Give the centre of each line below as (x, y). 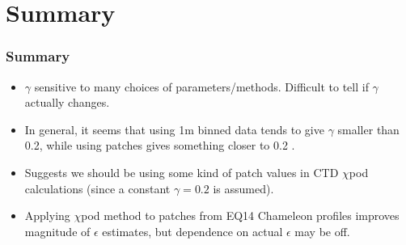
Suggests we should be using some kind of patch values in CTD (182, 172)
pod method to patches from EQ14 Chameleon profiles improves (240, 215)
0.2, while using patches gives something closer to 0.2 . (160, 145)
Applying (47, 215)
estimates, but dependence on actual (192, 231)
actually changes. (67, 102)
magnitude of (57, 231)
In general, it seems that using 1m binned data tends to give (174, 129)
